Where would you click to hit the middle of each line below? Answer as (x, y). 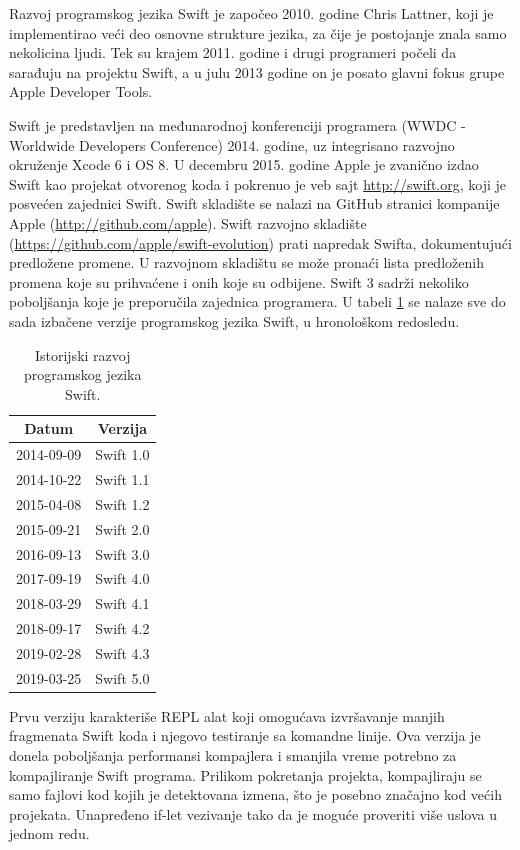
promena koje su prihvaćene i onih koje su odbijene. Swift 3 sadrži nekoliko (239, 281)
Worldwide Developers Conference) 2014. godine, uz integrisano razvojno (232, 144)
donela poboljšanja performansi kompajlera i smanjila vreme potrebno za (233, 755)
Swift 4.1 (122, 603)
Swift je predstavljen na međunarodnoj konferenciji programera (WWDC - (237, 124)
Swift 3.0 (122, 553)
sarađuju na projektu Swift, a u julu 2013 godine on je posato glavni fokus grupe (257, 71)
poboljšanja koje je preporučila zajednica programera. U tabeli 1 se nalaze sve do (257, 301)
